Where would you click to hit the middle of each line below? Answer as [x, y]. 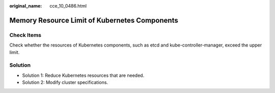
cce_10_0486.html [68, 6]
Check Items [25, 35]
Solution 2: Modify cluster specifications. [65, 82]
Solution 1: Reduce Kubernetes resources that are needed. [83, 75]
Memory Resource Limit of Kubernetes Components [94, 20]
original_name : [26, 6]
